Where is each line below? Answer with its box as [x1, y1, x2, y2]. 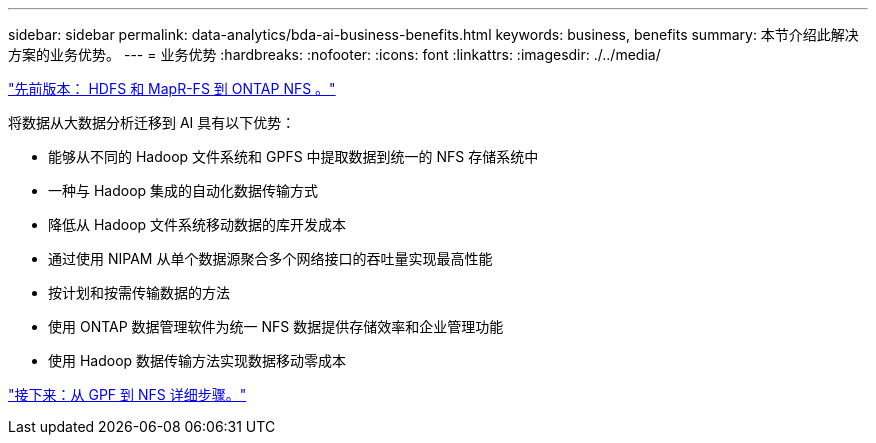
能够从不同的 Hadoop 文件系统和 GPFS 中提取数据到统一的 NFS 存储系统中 [48, 148, 539, 165]
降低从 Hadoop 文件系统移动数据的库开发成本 [48, 216, 347, 233]
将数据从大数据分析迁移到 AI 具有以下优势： [8, 114, 296, 131]
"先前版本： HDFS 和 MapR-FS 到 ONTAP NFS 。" [8, 80, 336, 97]
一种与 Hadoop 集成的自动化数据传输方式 [48, 182, 319, 199]
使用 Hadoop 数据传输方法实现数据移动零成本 [48, 352, 347, 369]
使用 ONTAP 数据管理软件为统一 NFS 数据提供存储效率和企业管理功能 [48, 318, 504, 335]
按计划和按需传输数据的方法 [48, 284, 230, 301]
